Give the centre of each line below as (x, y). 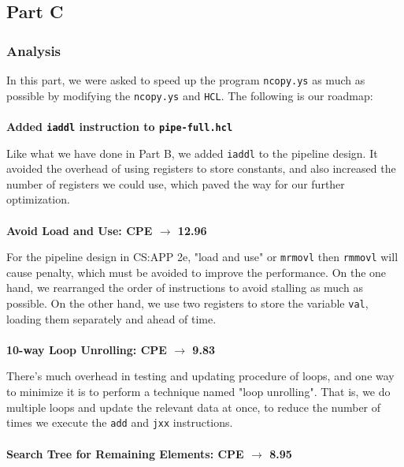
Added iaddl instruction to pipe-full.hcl (120, 126)
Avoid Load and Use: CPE (80, 230)
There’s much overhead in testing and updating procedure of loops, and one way (200, 376)
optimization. (38, 199)
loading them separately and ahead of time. (111, 318)
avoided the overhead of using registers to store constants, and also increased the (201, 168)
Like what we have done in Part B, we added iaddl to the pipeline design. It (192, 153)
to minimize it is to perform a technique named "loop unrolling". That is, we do (198, 392)
